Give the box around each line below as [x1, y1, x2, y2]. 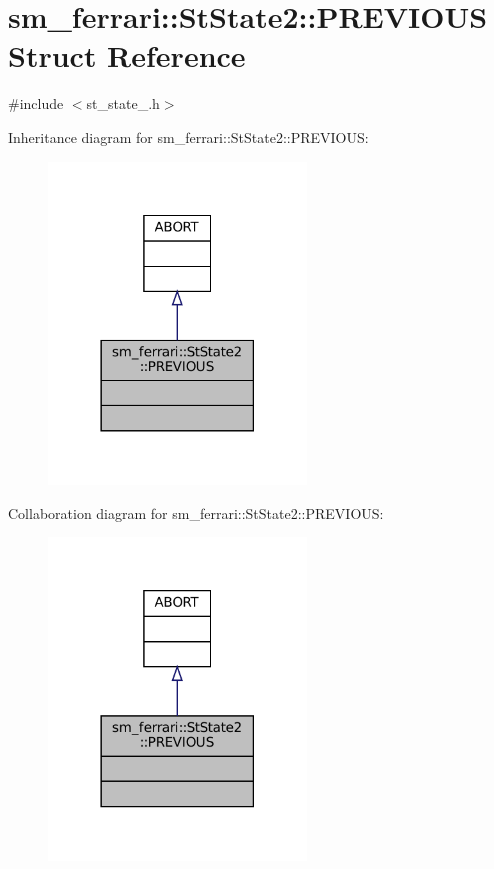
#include [8, 93, 64, 114]
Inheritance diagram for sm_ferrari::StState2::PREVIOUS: [8, 126, 369, 147]
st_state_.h [86, 93, 160, 114]
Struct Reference [8, 35, 246, 76]
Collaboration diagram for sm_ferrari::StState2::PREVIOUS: [8, 502, 384, 523]
